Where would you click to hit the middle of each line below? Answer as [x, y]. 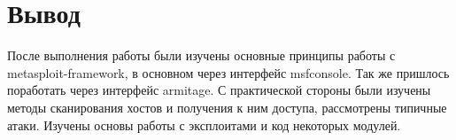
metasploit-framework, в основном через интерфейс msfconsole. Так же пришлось [228, 72]
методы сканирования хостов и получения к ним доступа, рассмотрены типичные [227, 107]
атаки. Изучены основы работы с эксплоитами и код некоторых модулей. [204, 124]
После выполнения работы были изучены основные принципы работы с [201, 55]
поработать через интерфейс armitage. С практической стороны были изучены [219, 90]
